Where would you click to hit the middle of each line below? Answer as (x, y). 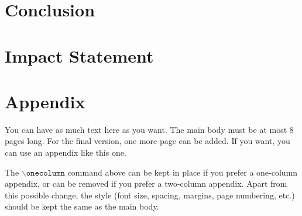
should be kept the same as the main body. (82, 206)
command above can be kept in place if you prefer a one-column (183, 172)
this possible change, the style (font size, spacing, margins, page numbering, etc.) (150, 195)
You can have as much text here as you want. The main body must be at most (146, 129)
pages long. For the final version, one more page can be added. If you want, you (147, 141)
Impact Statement (79, 55)
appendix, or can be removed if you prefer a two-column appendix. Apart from (146, 184)
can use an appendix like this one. (66, 152)
